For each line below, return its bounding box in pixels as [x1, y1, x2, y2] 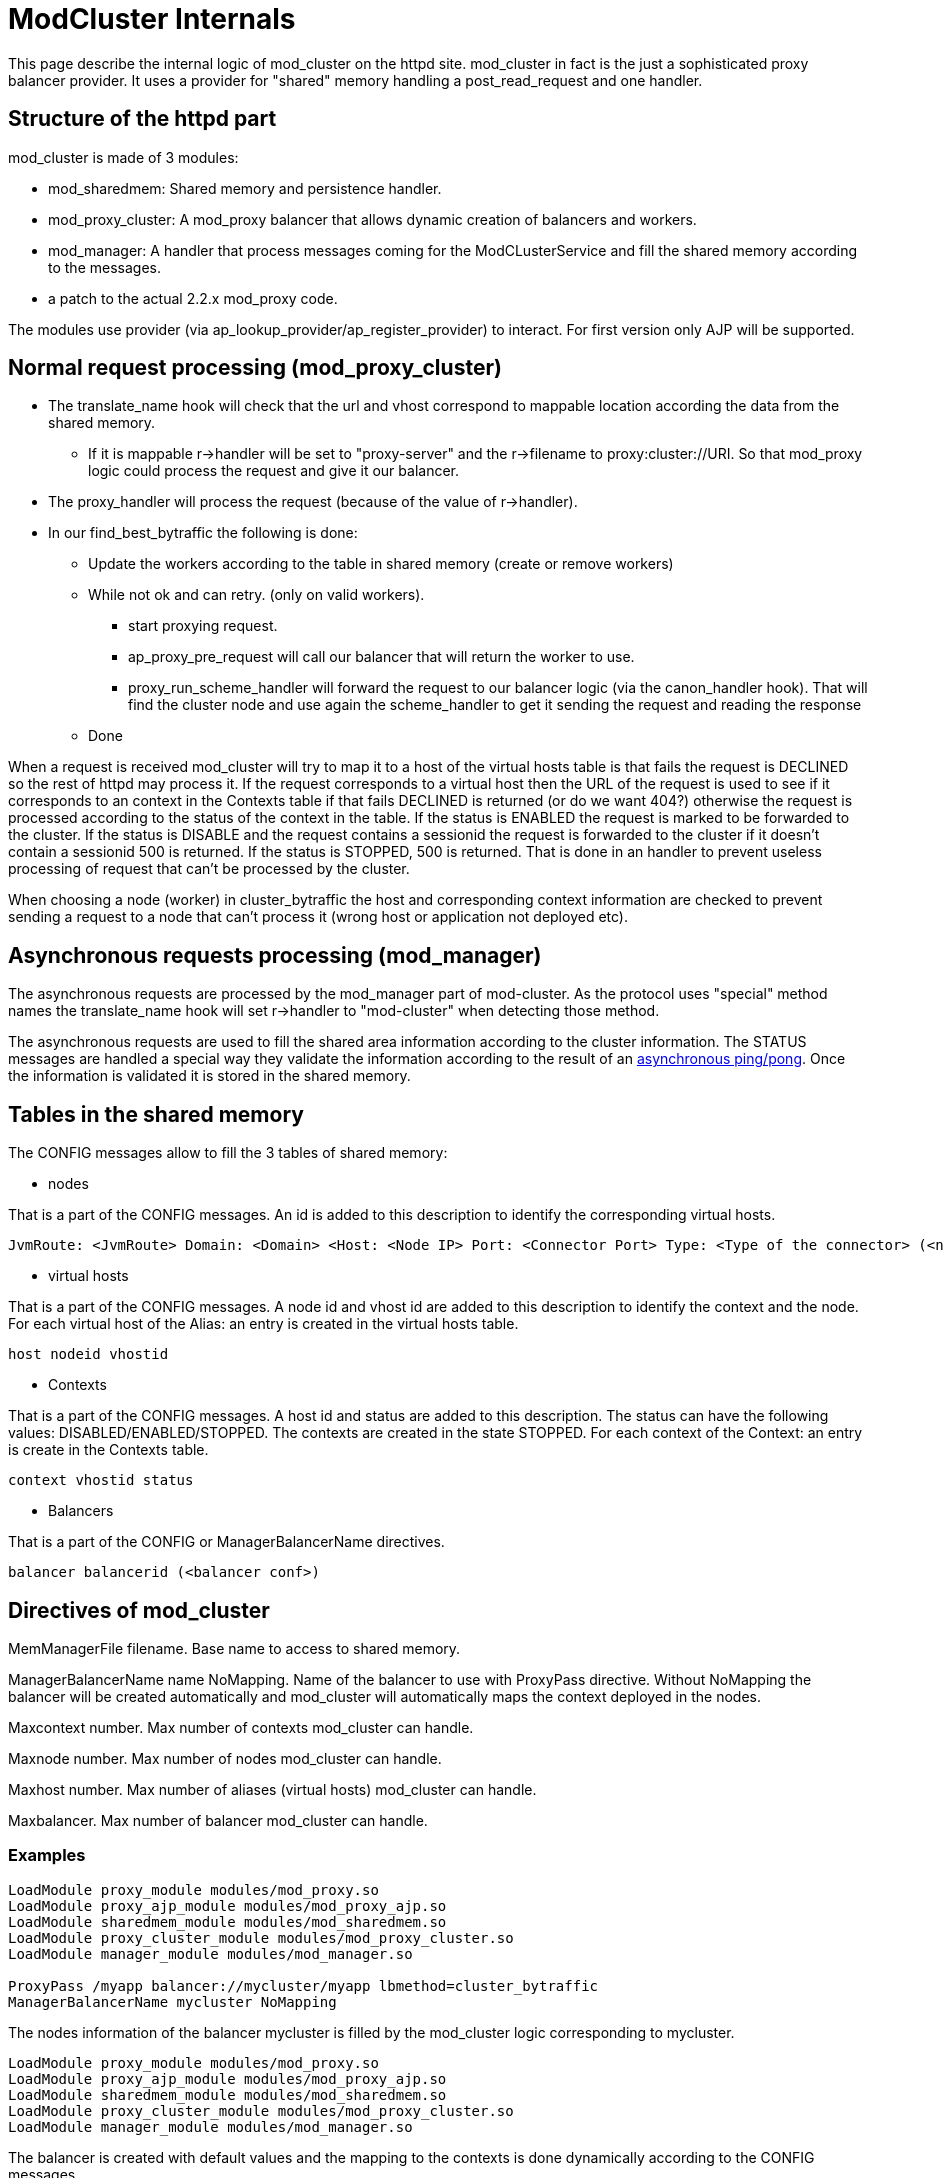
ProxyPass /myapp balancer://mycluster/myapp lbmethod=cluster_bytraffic [8, 1977, 599, 1994]
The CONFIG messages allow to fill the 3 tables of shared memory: [8, 1144, 448, 1162]
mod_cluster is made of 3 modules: [8, 148, 239, 166]
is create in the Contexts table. [8, 1441, 209, 1459]
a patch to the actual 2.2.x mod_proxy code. [48, 289, 338, 307]
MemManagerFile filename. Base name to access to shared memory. [8, 1639, 461, 1657]
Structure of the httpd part [8, 106, 277, 132]
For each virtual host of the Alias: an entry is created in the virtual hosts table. [8, 1315, 519, 1333]
